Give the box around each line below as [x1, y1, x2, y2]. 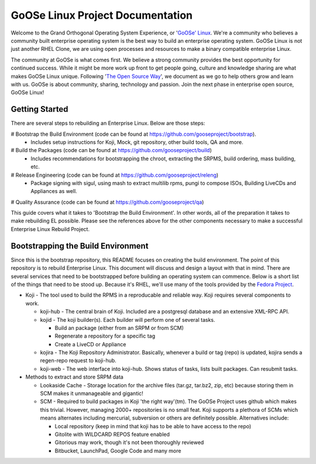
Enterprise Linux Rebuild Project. [11, 225, 90, 232]
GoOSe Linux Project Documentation [11, 9, 193, 22]
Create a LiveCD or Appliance [54, 341, 126, 348]
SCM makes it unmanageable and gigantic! [40, 390, 143, 397]
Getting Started [11, 104, 68, 114]
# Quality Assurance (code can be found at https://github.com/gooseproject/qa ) [11, 198, 204, 205]
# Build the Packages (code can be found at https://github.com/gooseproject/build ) [11, 147, 212, 154]
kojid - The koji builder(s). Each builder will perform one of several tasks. [40, 316, 216, 323]
